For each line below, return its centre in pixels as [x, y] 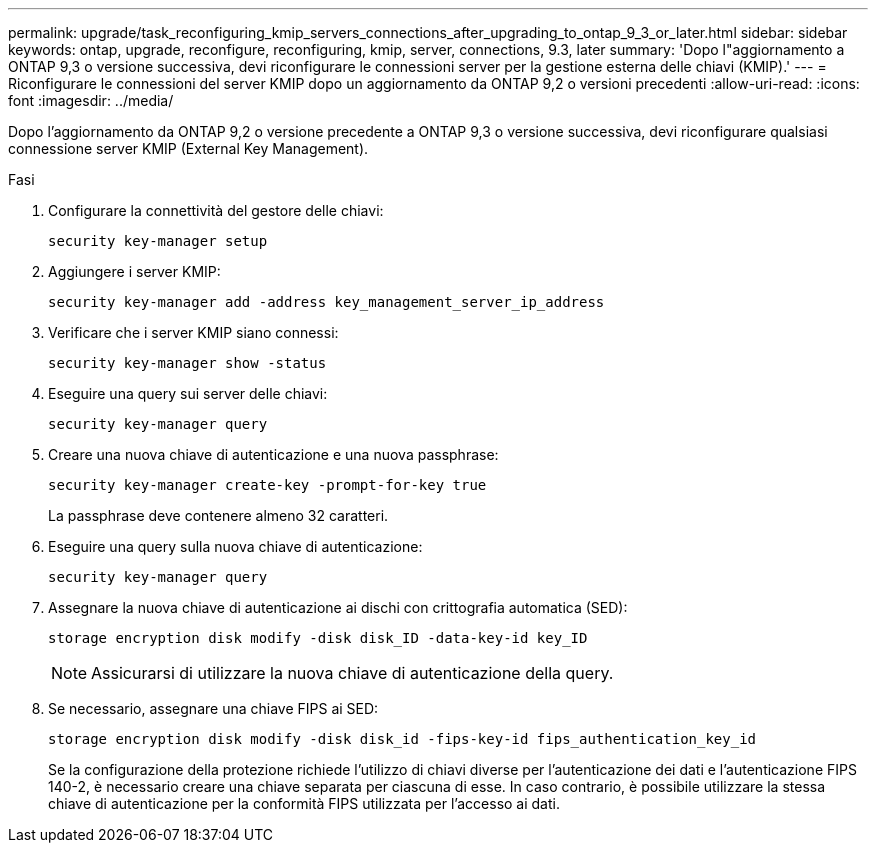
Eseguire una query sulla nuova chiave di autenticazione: [235, 546]
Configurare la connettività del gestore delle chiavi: [216, 210]
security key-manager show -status [187, 363]
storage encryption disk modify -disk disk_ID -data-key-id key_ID [318, 638]
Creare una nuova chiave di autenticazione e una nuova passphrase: [273, 454]
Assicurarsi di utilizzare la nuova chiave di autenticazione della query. [352, 673]
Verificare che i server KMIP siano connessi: [193, 332]
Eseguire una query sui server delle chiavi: [188, 393]
